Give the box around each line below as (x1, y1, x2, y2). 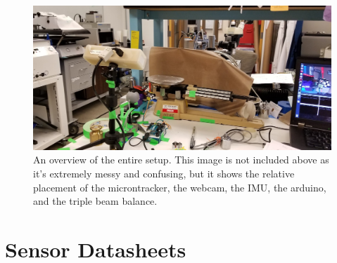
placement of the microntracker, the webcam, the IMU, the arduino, (33, 180, 326, 194)
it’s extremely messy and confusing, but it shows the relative (33, 166, 295, 180)
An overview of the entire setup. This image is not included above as (33, 152, 329, 167)
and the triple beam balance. (33, 194, 158, 208)
